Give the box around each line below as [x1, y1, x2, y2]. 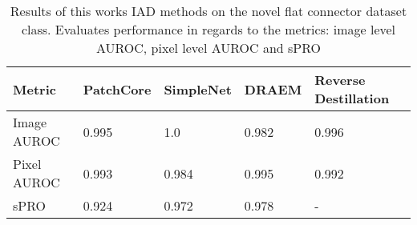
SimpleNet [164, 79, 232, 98]
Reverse [314, 70, 366, 89]
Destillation [314, 89, 390, 107]
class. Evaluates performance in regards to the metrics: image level [21, 20, 396, 38]
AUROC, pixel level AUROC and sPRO [95, 38, 322, 57]
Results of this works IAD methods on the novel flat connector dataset [10, 2, 407, 20]
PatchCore [83, 79, 152, 98]
